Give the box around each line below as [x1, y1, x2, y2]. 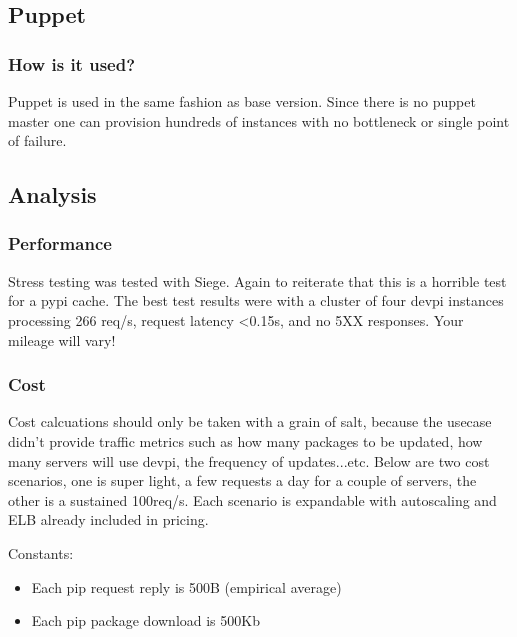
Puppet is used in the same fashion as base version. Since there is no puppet [8, 91, 476, 111]
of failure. [8, 130, 67, 151]
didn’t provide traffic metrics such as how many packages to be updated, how [8, 430, 483, 451]
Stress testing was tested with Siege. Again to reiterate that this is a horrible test [8, 270, 507, 291]
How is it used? [8, 51, 136, 76]
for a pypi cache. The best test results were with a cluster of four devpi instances [8, 290, 504, 311]
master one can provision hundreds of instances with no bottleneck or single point [8, 110, 510, 131]
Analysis [8, 179, 97, 210]
